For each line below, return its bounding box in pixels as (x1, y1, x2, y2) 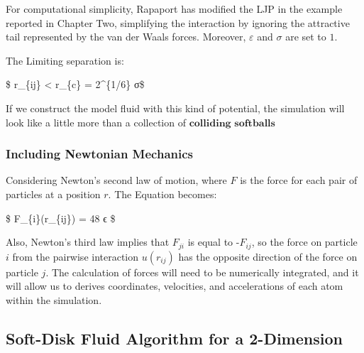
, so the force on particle (251, 234, 358, 249)
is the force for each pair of (240, 173, 358, 188)
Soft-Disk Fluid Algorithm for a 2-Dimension (6, 327, 343, 349)
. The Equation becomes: (108, 186, 217, 201)
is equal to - (187, 234, 240, 249)
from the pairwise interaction (12, 249, 139, 264)
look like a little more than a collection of (6, 114, 186, 129)
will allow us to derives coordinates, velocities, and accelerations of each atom (6, 278, 343, 293)
